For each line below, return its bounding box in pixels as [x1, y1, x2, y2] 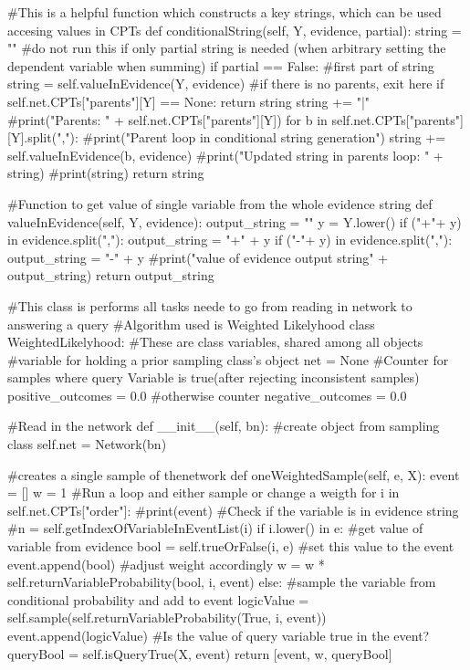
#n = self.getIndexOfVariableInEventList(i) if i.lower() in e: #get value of [7, 518, 423, 538]
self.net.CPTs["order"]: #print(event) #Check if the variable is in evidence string [7, 500, 459, 519]
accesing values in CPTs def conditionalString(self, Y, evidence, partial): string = [7, 20, 462, 39]
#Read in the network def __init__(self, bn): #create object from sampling [7, 416, 440, 435]
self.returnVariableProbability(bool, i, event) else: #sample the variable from [7, 572, 436, 591]
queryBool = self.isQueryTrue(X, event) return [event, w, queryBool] [7, 644, 392, 663]
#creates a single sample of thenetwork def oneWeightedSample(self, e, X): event [7, 465, 460, 484]
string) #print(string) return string [7, 163, 204, 183]
